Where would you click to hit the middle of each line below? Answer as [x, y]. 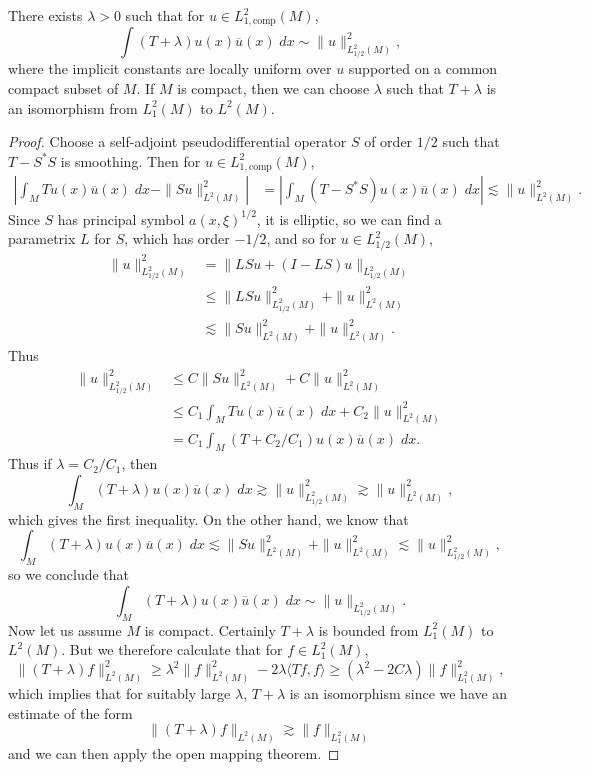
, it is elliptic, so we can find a [349, 218]
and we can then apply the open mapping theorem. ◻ [174, 753]
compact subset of [63, 88]
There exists [45, 15]
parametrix [42, 238]
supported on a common [423, 68]
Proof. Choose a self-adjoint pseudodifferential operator [177, 141]
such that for [165, 15]
